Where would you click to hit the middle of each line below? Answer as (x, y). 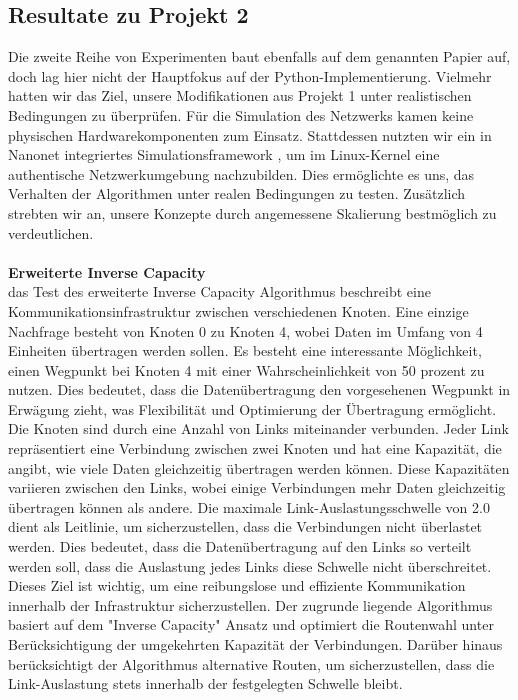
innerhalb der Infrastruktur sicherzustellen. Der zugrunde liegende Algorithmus (250, 604)
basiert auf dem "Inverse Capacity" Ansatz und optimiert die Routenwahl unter (251, 624)
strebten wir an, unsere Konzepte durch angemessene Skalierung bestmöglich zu (252, 212)
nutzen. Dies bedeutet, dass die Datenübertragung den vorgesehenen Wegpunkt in (259, 389)
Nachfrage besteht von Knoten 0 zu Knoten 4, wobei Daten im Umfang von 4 (245, 330)
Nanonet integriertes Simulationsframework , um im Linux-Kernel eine (224, 154)
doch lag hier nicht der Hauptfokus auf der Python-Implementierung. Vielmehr (250, 75)
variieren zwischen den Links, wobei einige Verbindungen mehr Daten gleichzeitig (257, 487)
